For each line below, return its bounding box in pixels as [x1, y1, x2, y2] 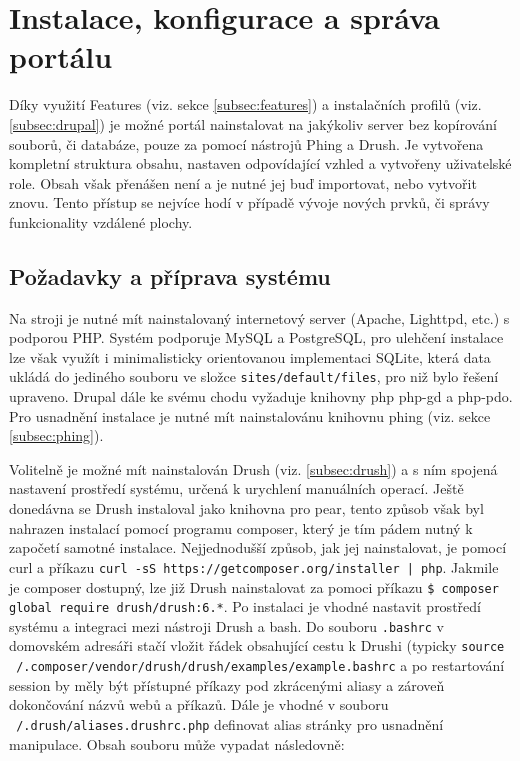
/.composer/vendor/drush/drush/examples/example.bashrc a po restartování [16, 655, 505, 676]
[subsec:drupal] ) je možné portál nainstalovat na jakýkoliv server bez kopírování [9, 113, 497, 134]
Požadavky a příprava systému [9, 260, 331, 291]
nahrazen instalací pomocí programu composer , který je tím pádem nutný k [9, 517, 473, 538]
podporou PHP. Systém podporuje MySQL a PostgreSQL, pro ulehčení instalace [9, 327, 504, 348]
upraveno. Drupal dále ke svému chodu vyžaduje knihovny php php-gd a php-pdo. [9, 386, 513, 407]
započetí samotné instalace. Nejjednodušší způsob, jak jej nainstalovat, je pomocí [9, 537, 507, 558]
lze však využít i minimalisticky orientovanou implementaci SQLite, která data [9, 346, 491, 367]
